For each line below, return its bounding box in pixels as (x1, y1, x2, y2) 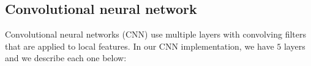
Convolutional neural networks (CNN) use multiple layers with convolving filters (5, 28, 307, 41)
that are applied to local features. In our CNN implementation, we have (5, 39, 274, 52)
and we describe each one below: (5, 51, 127, 64)
